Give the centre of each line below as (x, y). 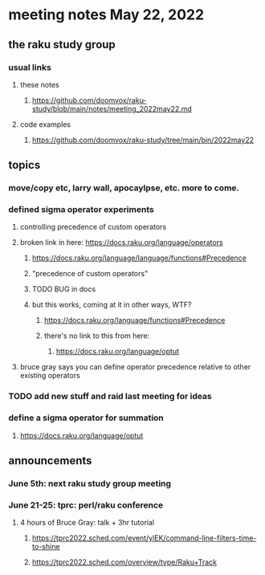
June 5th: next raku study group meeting (90, 483)
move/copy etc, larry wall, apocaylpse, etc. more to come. (124, 188)
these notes (39, 84)
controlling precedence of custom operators (93, 227)
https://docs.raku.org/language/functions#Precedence (135, 320)
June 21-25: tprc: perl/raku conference (86, 505)
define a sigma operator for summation (86, 418)
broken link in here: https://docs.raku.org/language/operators (121, 243)
